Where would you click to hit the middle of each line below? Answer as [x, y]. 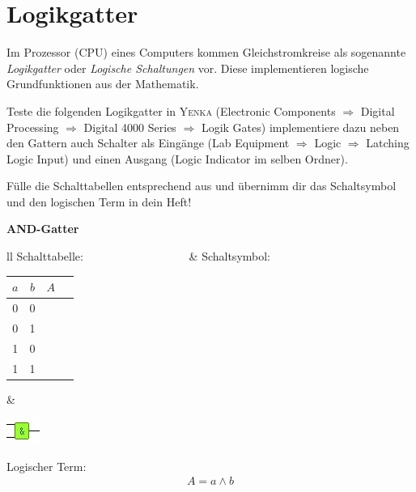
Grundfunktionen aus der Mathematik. [103, 84]
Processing [33, 127]
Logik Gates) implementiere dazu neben [300, 127]
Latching [388, 143]
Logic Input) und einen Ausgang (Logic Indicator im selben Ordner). [177, 158]
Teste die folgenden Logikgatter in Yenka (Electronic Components [171, 110]
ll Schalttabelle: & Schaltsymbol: [139, 256]
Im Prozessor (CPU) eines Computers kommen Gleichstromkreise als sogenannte [206, 52]
